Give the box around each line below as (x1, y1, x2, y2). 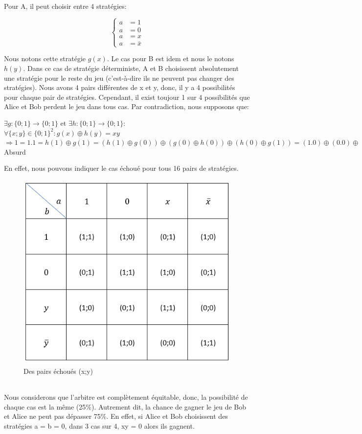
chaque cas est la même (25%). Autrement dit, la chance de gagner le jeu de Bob (4, 401, 246, 411)
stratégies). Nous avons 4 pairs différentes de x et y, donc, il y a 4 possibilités (4, 82, 235, 92)
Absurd (4, 146, 26, 157)
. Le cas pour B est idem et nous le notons (107, 53, 234, 64)
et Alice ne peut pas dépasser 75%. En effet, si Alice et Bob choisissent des (4, 411, 228, 421)
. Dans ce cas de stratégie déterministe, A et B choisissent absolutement (23, 63, 239, 73)
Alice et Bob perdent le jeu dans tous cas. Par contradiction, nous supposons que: (4, 101, 249, 112)
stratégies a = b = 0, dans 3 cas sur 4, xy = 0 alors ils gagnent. (4, 420, 195, 431)
